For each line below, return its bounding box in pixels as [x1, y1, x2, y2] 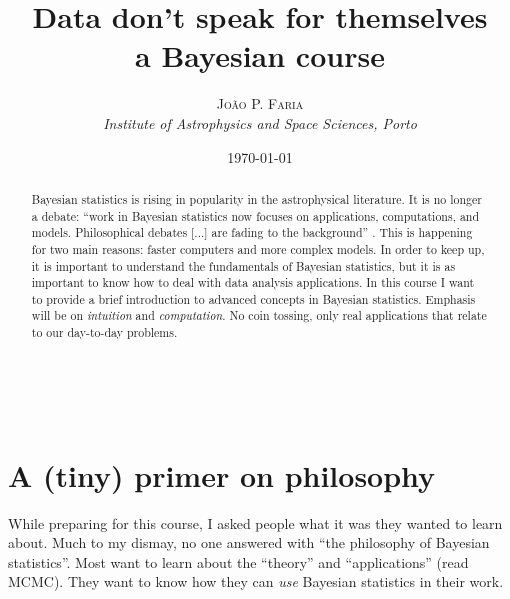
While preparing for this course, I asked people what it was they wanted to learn [8, 512, 503, 533]
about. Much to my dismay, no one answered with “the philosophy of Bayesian [8, 532, 490, 553]
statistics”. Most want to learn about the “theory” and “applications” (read [8, 551, 469, 572]
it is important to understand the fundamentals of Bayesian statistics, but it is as [31, 257, 456, 274]
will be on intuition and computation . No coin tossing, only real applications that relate [31, 307, 487, 324]
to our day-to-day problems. [31, 324, 178, 341]
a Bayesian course [135, 35, 385, 76]
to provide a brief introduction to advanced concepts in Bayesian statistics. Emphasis [31, 290, 476, 307]
